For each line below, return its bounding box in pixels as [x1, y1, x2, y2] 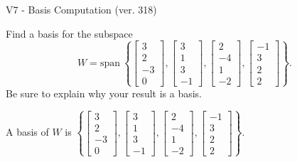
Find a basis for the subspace [6, 26, 133, 40]
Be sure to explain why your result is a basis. [6, 85, 202, 100]
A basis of [6, 124, 49, 139]
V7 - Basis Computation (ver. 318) [6, 2, 157, 16]
